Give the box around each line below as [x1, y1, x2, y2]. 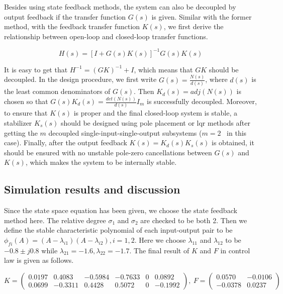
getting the [4, 127, 38, 138]
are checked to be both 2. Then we [140, 215, 247, 225]
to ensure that [4, 108, 48, 118]
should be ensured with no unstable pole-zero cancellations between [4, 147, 212, 157]
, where [205, 74, 228, 84]
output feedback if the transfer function [4, 11, 126, 22]
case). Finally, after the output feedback [4, 137, 127, 148]
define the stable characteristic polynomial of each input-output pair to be [4, 225, 233, 235]
